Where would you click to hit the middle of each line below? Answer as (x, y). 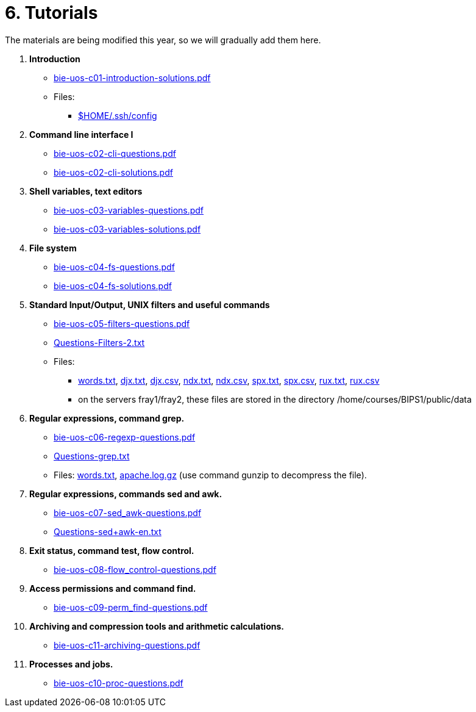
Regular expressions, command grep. (107, 418)
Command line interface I (81, 134)
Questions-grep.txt (92, 456)
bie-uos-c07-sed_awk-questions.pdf (128, 512)
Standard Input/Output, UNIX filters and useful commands (150, 304)
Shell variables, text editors (86, 191)
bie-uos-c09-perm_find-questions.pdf (131, 607)
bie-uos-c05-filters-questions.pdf (122, 323)
